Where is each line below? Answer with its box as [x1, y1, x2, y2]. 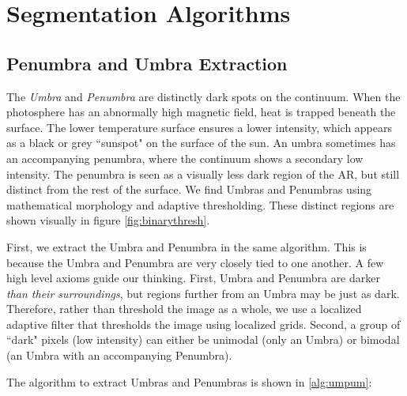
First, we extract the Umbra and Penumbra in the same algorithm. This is [6, 238, 367, 255]
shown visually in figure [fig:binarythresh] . [6, 212, 210, 228]
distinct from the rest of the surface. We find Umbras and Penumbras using [6, 181, 372, 198]
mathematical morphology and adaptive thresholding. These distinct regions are [6, 196, 394, 213]
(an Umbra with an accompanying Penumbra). [6, 347, 232, 364]
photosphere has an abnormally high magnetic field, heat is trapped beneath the [6, 104, 396, 120]
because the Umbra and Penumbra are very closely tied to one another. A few [6, 254, 384, 270]
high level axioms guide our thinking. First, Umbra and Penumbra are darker [6, 270, 380, 286]
